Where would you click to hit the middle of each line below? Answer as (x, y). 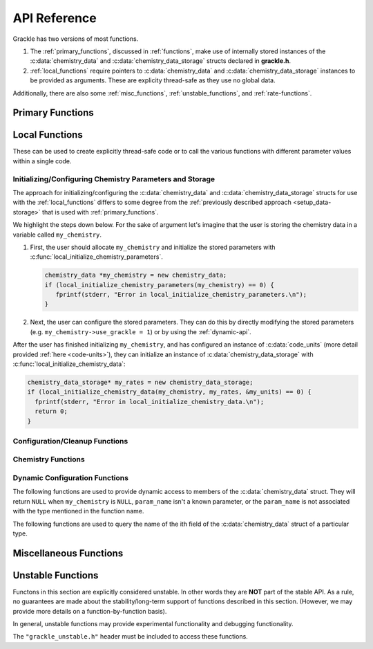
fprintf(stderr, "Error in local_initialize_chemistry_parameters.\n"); (181, 295)
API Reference (55, 18)
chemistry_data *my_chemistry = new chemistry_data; (136, 275)
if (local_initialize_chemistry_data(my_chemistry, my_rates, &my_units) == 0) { (170, 392)
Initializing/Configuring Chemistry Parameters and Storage (114, 179)
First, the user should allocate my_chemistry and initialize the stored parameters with (153, 247)
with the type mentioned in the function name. (78, 511)
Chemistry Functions (49, 459)
